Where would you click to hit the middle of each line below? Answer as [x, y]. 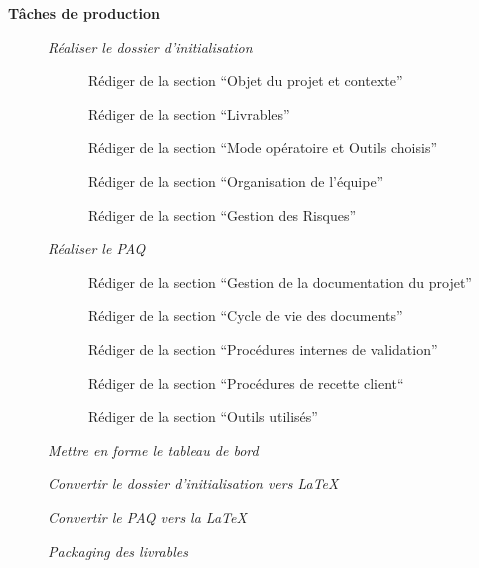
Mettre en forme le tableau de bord [153, 449]
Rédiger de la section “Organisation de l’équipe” [236, 180]
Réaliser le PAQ [97, 248]
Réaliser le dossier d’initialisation [150, 46]
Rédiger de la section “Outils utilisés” [203, 416]
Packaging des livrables [118, 550]
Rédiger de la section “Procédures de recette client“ [246, 382]
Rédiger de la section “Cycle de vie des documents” [245, 315]
